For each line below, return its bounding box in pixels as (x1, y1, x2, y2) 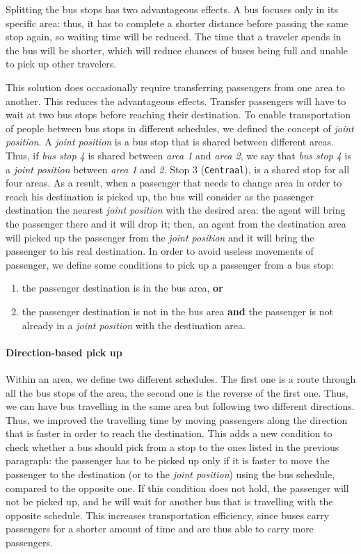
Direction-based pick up (6, 345, 122, 359)
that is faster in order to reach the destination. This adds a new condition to (6, 426, 332, 441)
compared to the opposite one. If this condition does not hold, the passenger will (6, 480, 349, 495)
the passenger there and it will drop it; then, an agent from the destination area (6, 216, 346, 230)
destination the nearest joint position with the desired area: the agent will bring (6, 203, 346, 217)
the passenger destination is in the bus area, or (22, 280, 223, 295)
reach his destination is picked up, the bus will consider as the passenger (6, 189, 314, 203)
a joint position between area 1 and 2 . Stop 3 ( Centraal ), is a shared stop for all (6, 161, 350, 176)
